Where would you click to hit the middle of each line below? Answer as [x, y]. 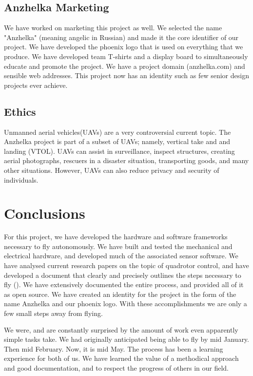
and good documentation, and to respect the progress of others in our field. [116, 367]
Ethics [20, 111]
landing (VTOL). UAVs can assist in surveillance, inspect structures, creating [119, 151]
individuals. [21, 179]
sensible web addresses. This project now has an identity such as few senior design [126, 75]
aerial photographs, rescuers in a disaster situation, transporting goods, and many [126, 160]
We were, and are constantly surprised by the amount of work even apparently [121, 329]
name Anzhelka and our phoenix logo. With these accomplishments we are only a [126, 303]
